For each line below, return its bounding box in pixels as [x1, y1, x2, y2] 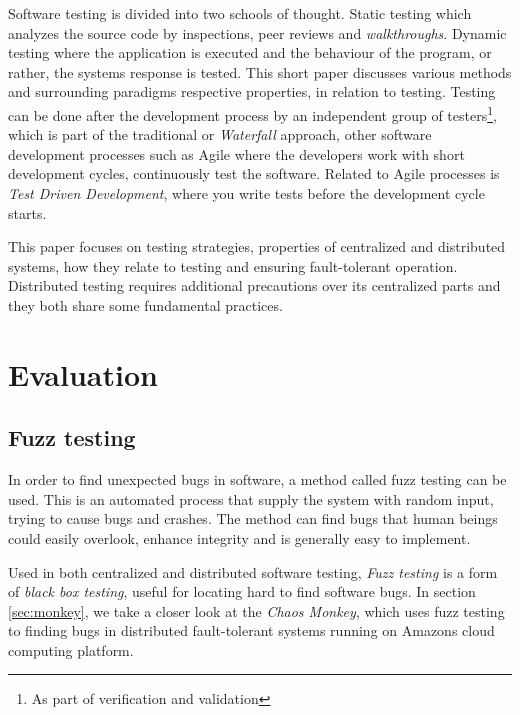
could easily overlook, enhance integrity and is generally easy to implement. [8, 527, 471, 548]
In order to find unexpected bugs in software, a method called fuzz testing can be [8, 469, 507, 490]
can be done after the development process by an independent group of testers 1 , [8, 101, 497, 125]
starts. [8, 202, 47, 223]
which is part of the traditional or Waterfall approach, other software [8, 124, 432, 145]
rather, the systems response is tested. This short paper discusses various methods [8, 61, 512, 82]
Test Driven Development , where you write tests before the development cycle [8, 183, 485, 203]
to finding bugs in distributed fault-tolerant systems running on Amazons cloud [8, 620, 495, 641]
